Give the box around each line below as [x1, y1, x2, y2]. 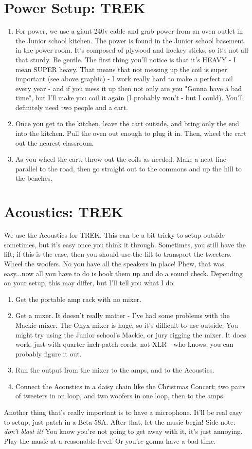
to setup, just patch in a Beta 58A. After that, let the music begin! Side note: [4, 416, 235, 427]
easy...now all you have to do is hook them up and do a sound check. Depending [4, 268, 243, 278]
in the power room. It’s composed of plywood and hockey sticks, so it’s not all [15, 45, 248, 55]
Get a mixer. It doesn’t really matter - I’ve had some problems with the [15, 310, 230, 320]
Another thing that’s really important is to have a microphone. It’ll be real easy [4, 407, 242, 417]
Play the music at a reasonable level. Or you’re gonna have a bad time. [4, 435, 216, 446]
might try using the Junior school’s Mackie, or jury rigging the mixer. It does [15, 329, 246, 339]
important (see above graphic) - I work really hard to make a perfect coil [15, 74, 233, 84]
